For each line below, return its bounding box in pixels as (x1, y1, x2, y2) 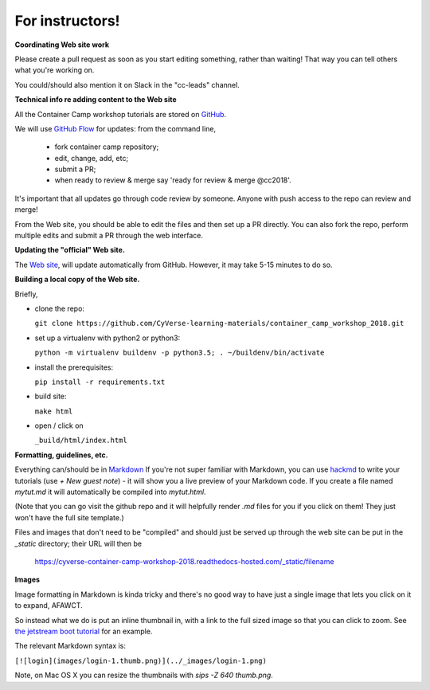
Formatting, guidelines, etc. (14, 450, 108, 460)
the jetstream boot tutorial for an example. (14, 626, 153, 636)
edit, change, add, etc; (54, 153, 129, 163)
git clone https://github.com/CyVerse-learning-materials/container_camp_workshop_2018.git (34, 319, 405, 328)
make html (34, 406, 73, 416)
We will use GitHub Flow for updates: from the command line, (14, 123, 217, 133)
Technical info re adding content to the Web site (14, 95, 177, 104)
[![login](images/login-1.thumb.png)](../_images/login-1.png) (14, 656, 267, 665)
